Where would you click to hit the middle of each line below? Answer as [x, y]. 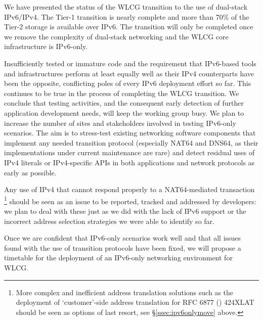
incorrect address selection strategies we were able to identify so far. [109, 221]
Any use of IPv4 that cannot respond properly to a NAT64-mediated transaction [129, 189]
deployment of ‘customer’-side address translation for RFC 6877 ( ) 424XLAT [135, 302]
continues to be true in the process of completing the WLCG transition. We [122, 93]
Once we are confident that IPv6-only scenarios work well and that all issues [123, 238]
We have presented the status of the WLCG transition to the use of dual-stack [126, 7]
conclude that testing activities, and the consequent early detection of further [124, 103]
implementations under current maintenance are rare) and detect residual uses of [129, 152]
